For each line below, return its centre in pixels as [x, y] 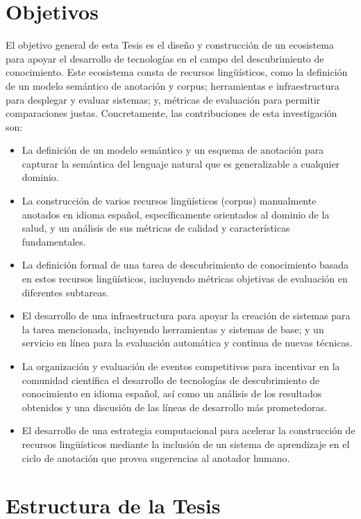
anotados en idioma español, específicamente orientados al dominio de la [176, 214]
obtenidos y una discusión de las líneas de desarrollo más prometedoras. [174, 407]
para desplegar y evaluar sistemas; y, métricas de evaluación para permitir [163, 99]
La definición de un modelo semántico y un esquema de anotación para [173, 150]
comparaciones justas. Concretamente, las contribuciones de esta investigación [171, 113]
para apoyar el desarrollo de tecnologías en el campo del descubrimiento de [165, 58]
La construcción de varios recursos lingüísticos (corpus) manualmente [169, 201]
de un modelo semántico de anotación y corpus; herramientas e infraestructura [173, 85]
